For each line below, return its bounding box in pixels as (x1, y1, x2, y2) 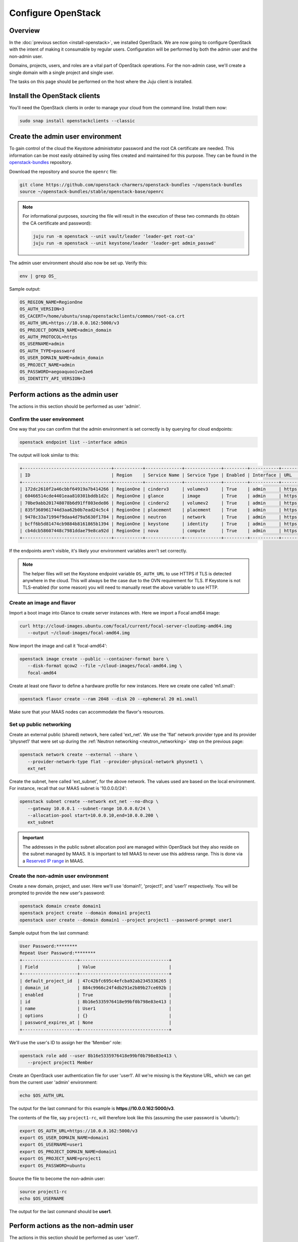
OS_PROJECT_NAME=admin (19, 362, 75, 368)
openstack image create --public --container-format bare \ (19, 656, 169, 662)
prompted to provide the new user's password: (9, 890, 105, 896)
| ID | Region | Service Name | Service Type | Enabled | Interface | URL (19, 472, 293, 478)
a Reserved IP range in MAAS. (22, 857, 84, 864)
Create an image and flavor (9, 599, 76, 606)
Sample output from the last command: (9, 930, 89, 936)
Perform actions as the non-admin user (9, 1221, 134, 1230)
